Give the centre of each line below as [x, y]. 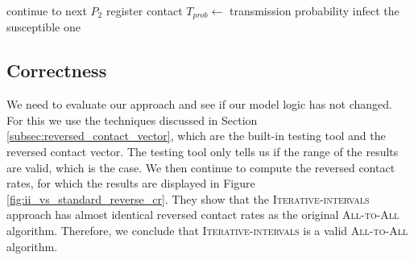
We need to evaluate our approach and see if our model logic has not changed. [199, 104]
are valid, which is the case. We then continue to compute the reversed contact [201, 167]
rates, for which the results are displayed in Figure [131, 183]
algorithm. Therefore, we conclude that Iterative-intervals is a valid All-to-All [207, 230]
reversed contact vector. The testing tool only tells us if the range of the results [203, 152]
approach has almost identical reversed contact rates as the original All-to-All [203, 215]
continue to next [47, 10]
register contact [144, 10]
